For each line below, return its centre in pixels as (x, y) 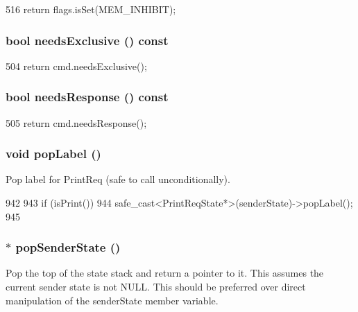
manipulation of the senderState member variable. (112, 300)
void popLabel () (53, 154)
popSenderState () (68, 247)
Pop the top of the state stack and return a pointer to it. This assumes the (165, 273)
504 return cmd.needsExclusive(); (76, 66)
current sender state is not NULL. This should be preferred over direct (156, 287)
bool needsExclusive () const (87, 40)
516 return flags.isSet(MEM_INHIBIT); (91, 9)
